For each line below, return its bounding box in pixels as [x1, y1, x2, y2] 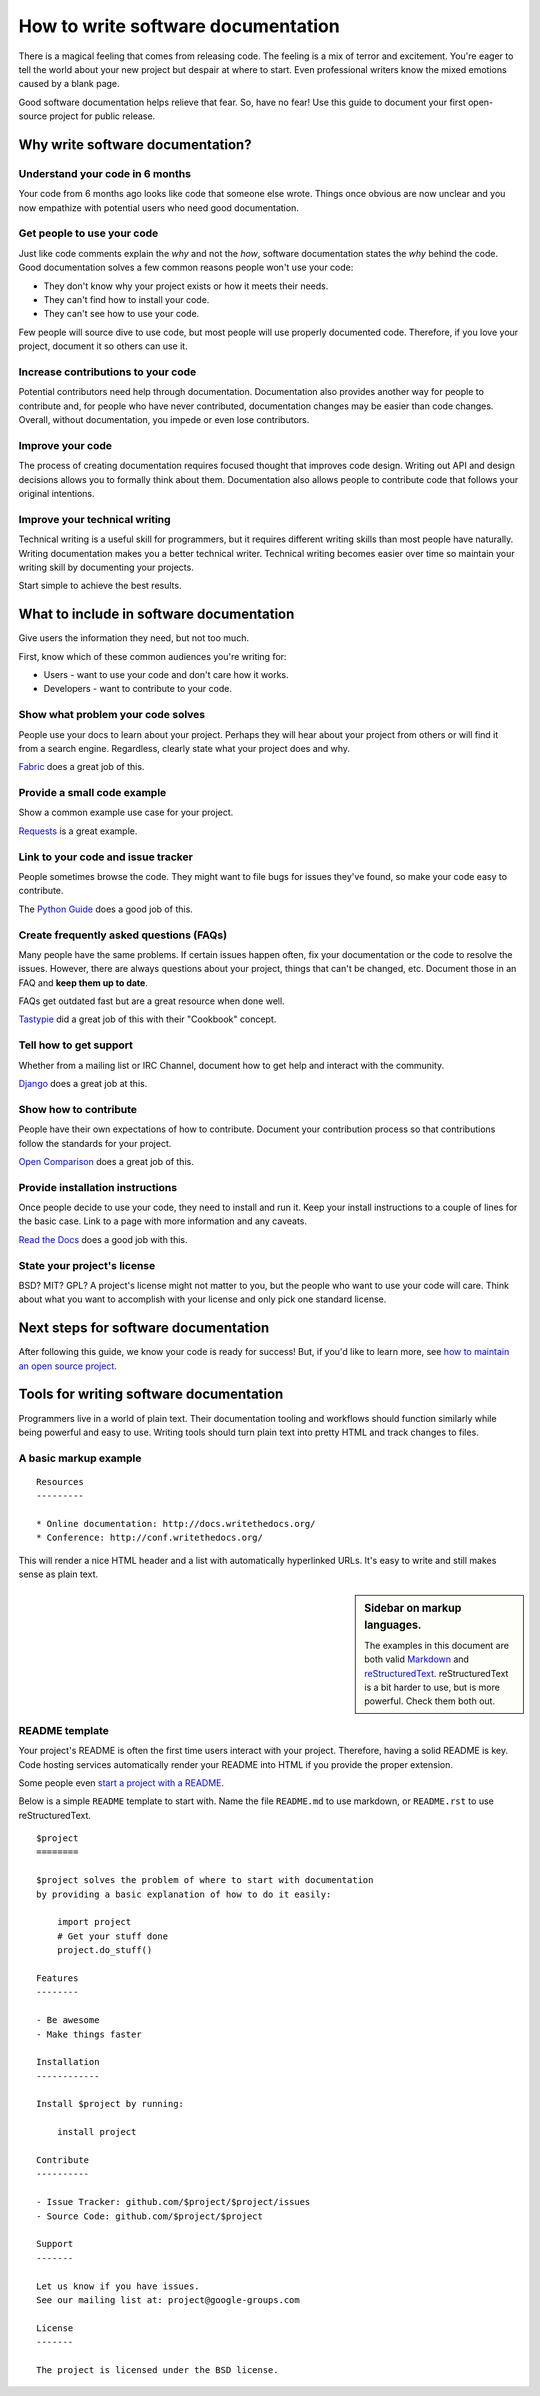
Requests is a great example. [18, 825, 138, 837]
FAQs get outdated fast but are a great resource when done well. [18, 995, 285, 1007]
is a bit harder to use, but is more [364, 1681, 500, 1693]
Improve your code [18, 438, 112, 452]
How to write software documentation [18, 15, 340, 37]
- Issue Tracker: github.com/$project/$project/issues [36, 2196, 311, 2208]
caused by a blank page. [18, 78, 120, 90]
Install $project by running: [36, 2098, 185, 2110]
